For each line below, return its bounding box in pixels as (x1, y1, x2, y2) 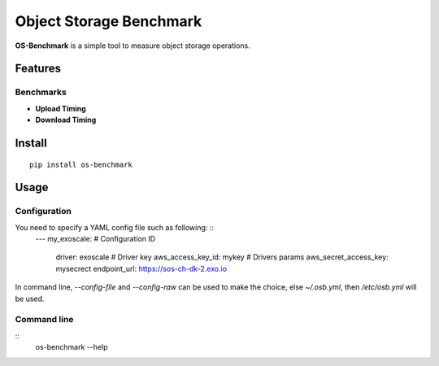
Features (15, 62, 61, 76)
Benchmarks (15, 86, 67, 98)
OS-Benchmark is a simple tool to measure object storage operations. (15, 41, 251, 50)
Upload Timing (35, 103, 87, 113)
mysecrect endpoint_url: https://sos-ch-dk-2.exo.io (55, 264, 228, 273)
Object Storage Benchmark (15, 12, 202, 30)
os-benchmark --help (35, 342, 109, 352)
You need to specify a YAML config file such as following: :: (15, 222, 215, 232)
